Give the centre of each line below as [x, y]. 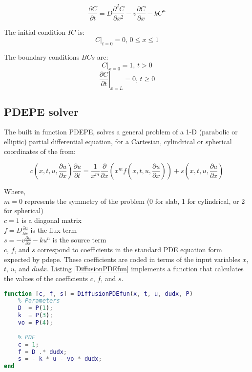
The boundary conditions [42, 56]
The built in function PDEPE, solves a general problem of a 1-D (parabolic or [121, 132]
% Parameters [39, 301]
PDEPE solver [41, 111]
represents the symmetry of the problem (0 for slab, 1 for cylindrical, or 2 [135, 201]
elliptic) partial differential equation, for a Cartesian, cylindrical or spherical [118, 141]
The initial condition [35, 32]
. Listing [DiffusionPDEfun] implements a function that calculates [145, 269]
